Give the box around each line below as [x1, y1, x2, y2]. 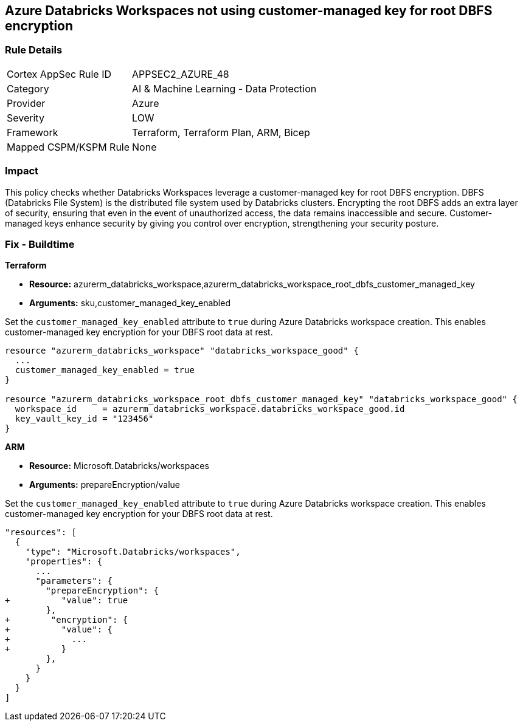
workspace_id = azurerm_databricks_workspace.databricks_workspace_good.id [15, 404, 405, 414]
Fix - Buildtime [5, 238, 75, 250]
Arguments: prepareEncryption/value [29, 479, 181, 490]
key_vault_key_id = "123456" [15, 414, 154, 424]
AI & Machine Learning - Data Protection [132, 82, 317, 95]
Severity [7, 111, 44, 124]
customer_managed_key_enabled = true [15, 365, 195, 375]
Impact [5, 165, 39, 177]
